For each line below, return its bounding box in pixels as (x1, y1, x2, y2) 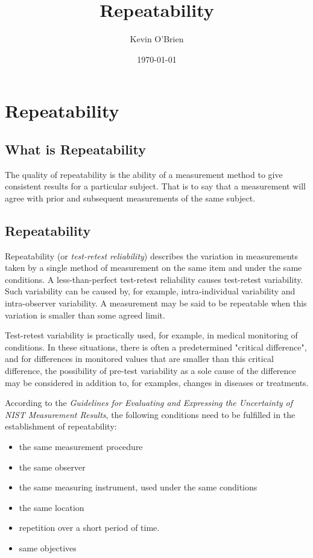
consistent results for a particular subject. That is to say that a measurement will (5, 180, 306, 192)
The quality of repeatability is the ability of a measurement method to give (5, 168, 283, 180)
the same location (19, 501, 84, 513)
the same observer (19, 460, 86, 473)
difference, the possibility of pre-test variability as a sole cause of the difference (5, 364, 296, 377)
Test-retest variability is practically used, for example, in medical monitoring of (5, 329, 298, 341)
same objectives (19, 541, 77, 554)
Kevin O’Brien (130, 33, 184, 45)
